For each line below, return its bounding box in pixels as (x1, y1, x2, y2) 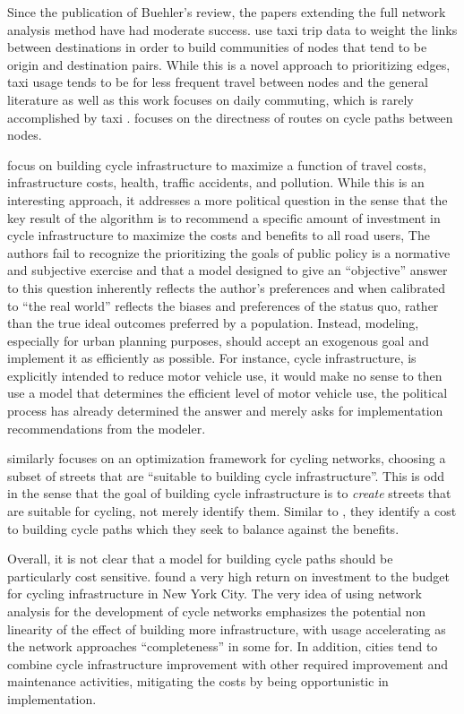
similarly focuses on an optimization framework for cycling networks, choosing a (7, 449, 446, 468)
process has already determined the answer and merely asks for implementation (7, 401, 443, 420)
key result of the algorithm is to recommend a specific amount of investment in (7, 208, 441, 227)
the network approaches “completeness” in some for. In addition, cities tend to (7, 637, 438, 656)
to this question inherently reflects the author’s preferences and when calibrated (7, 278, 446, 297)
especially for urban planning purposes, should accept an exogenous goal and (7, 331, 429, 349)
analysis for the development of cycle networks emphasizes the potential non (7, 602, 426, 620)
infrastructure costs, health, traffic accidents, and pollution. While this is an (7, 173, 425, 192)
